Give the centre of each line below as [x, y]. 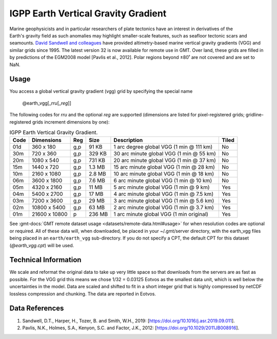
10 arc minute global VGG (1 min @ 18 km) [164, 174]
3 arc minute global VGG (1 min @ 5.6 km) [164, 201]
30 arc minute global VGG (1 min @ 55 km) [165, 154]
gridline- [255, 115]
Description [128, 140]
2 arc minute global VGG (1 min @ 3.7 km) [164, 208]
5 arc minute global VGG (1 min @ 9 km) [162, 187]
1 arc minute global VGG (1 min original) [161, 214]
